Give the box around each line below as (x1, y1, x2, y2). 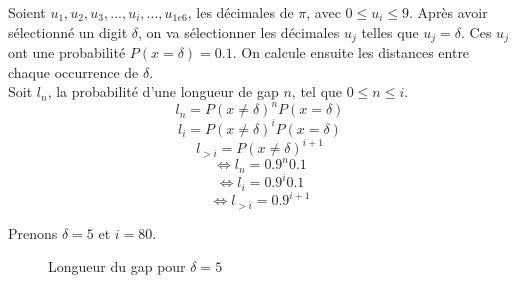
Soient (8, 2, 46, 22)
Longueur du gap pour (48, 256, 186, 277)
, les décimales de (187, 2, 294, 22)
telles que (361, 21, 419, 42)
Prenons (8, 222, 58, 243)
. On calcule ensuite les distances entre (232, 42, 470, 63)
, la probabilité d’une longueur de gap (47, 81, 279, 102)
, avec (306, 2, 341, 22)
